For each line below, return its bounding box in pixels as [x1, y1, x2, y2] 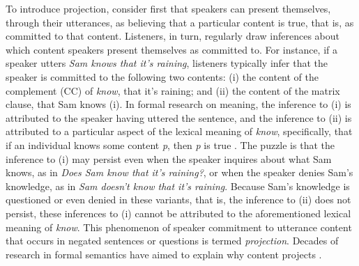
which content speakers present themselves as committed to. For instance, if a [6, 42, 337, 56]
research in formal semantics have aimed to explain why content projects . [6, 247, 322, 261]
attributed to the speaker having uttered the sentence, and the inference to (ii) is [6, 110, 352, 125]
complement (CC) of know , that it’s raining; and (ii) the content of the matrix [6, 83, 340, 97]
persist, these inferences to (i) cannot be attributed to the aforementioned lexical [6, 205, 351, 220]
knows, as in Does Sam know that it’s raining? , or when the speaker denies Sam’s [6, 165, 353, 180]
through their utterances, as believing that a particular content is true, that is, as [6, 15, 354, 29]
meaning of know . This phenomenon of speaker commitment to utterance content [6, 219, 352, 234]
